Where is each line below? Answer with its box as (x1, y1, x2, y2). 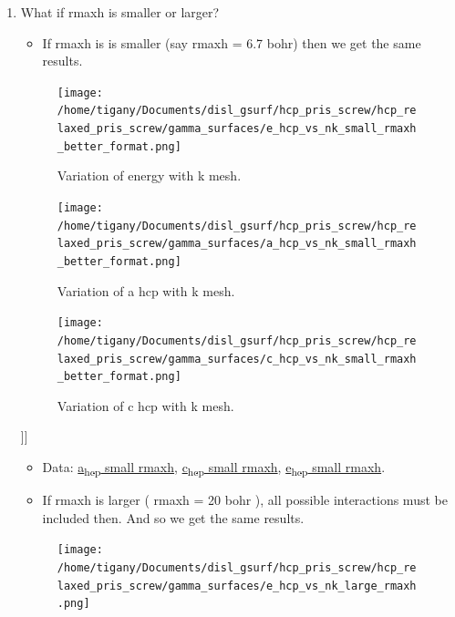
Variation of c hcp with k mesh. (57, 396, 234, 415)
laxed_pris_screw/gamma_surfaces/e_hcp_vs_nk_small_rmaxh (57, 122, 417, 136)
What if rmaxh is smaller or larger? (20, 3, 220, 21)
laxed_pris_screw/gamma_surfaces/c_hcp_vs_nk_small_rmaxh (57, 352, 417, 365)
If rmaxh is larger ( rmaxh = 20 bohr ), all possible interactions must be (42, 490, 448, 509)
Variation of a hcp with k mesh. (57, 281, 235, 300)
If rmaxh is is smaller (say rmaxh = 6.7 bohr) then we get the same (42, 33, 421, 52)
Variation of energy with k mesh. (57, 166, 242, 185)
